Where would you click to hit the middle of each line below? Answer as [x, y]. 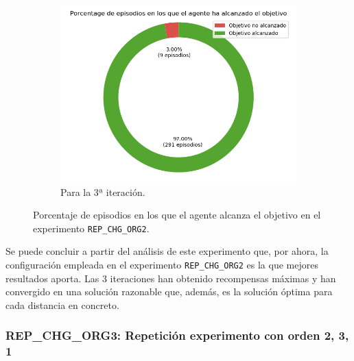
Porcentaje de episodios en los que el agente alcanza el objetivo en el [177, 215]
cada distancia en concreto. [62, 304]
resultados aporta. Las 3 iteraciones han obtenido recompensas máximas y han [171, 278]
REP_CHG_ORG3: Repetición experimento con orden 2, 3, [177, 335]
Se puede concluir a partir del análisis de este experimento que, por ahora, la [167, 251]
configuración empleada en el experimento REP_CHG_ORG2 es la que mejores [162, 265]
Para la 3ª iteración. [103, 191]
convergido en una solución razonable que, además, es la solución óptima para [169, 291]
